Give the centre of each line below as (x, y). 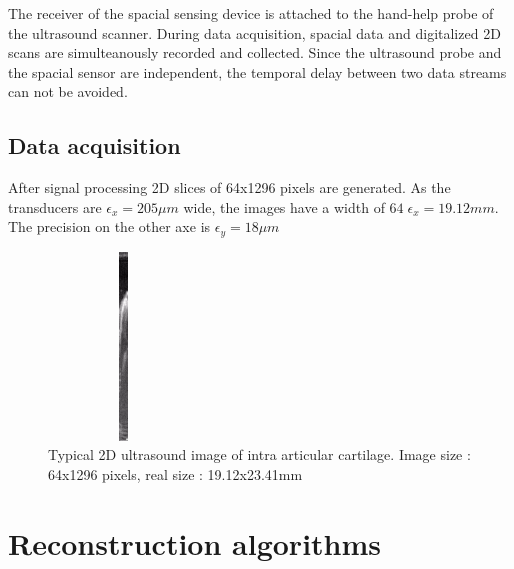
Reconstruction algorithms (195, 542)
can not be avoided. (68, 91)
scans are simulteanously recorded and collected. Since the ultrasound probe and (255, 52)
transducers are (55, 206)
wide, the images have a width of (284, 206)
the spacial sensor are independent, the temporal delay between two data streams (257, 71)
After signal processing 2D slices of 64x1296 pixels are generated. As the (229, 187)
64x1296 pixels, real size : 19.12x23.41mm (175, 473)
